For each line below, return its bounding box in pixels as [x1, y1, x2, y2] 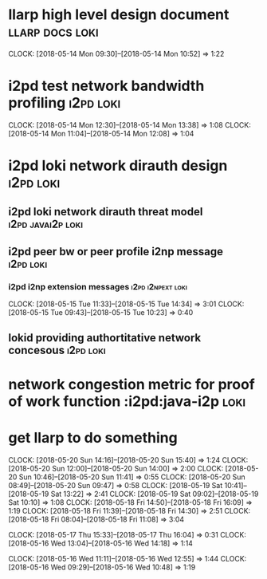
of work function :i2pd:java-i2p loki [8, 392, 245, 410]
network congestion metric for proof [8, 375, 255, 393]
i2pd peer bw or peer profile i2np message [8, 245, 224, 258]
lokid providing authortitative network [8, 331, 202, 345]
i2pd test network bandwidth [8, 77, 205, 95]
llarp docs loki [8, 22, 99, 41]
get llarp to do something [8, 428, 178, 447]
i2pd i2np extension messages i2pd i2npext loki [8, 281, 187, 292]
